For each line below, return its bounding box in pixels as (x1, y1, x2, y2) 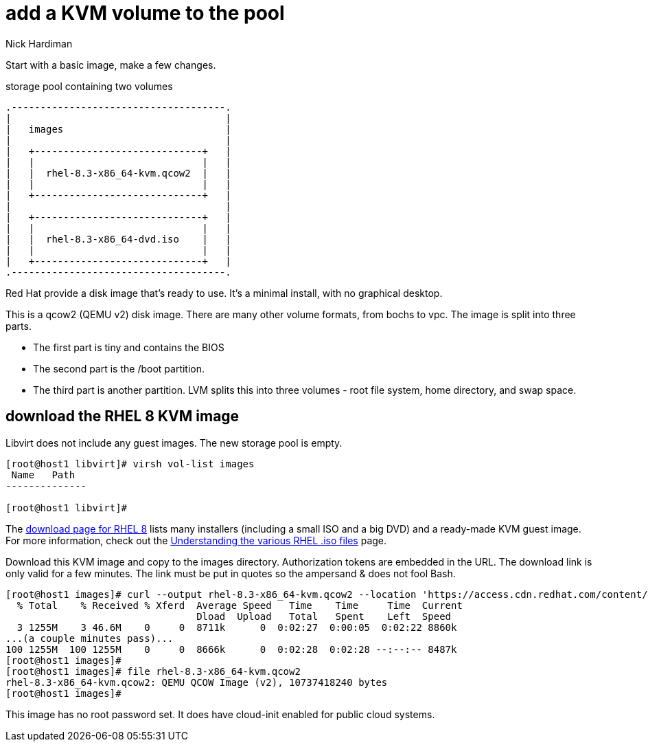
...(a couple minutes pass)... (5, 632, 174, 644)
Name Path (11, 469, 76, 480)
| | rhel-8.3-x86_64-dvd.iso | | (5, 233, 231, 245)
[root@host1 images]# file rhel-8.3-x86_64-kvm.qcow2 (5, 665, 301, 677)
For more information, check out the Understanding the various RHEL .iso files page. (5, 534, 387, 546)
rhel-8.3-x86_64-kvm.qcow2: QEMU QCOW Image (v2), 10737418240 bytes (5, 676, 388, 688)
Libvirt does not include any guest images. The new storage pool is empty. (5, 436, 343, 449)
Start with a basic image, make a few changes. (5, 58, 216, 71)
